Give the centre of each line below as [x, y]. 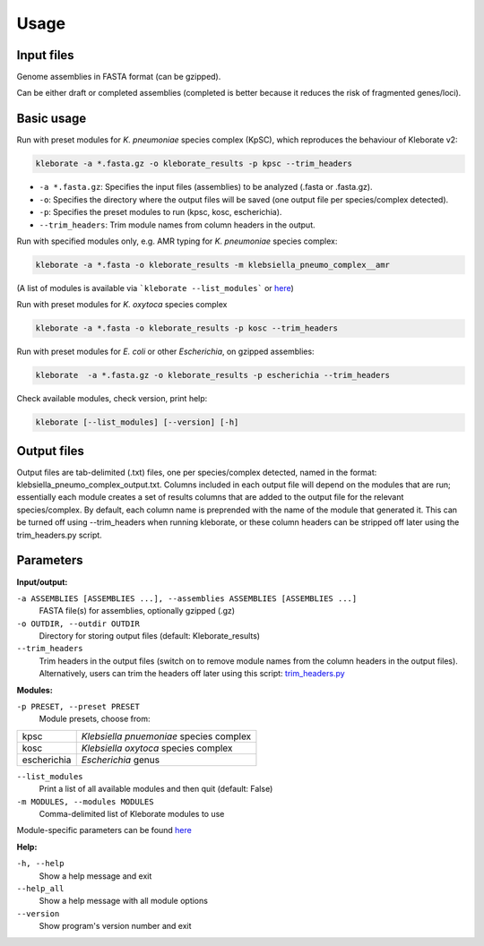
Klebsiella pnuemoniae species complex [166, 736]
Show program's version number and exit [115, 926]
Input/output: [42, 581]
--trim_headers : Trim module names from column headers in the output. [177, 225]
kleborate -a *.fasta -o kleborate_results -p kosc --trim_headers [187, 328]
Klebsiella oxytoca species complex [157, 748]
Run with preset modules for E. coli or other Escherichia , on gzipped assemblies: [165, 352]
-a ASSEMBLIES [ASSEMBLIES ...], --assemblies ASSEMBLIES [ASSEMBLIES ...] [187, 598]
